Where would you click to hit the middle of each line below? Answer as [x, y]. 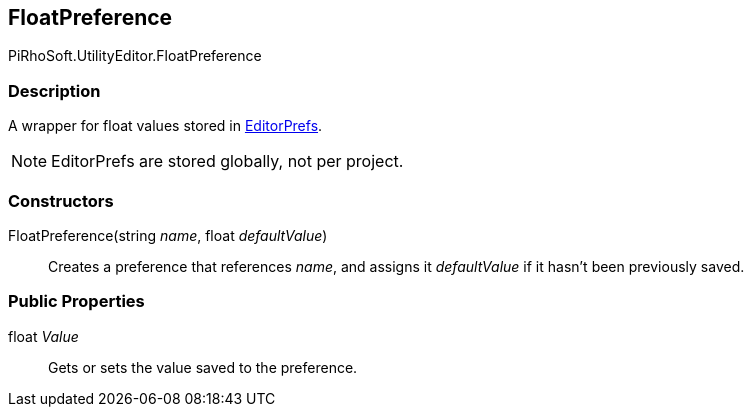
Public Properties [76, 301]
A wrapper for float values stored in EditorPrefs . [165, 126]
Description [54, 90]
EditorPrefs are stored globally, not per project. [227, 161]
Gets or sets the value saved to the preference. [203, 367]
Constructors [61, 200]
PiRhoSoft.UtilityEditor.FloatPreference [135, 56]
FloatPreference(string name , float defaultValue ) [168, 235]
